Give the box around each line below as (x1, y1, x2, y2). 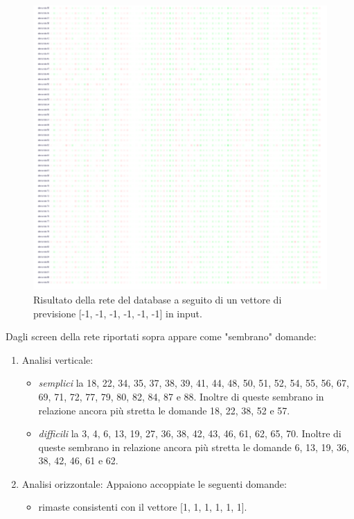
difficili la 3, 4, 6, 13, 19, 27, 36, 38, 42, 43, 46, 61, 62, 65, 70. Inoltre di (38, 426, 342, 441)
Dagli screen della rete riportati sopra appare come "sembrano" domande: (6, 329, 317, 344)
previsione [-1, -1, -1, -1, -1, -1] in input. (33, 306, 202, 320)
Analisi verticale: (21, 352, 94, 367)
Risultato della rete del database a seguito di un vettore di (33, 292, 282, 306)
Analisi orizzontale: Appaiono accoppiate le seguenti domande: (21, 476, 287, 491)
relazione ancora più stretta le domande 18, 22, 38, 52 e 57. (38, 403, 290, 417)
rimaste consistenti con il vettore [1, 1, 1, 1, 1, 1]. (38, 500, 247, 514)
